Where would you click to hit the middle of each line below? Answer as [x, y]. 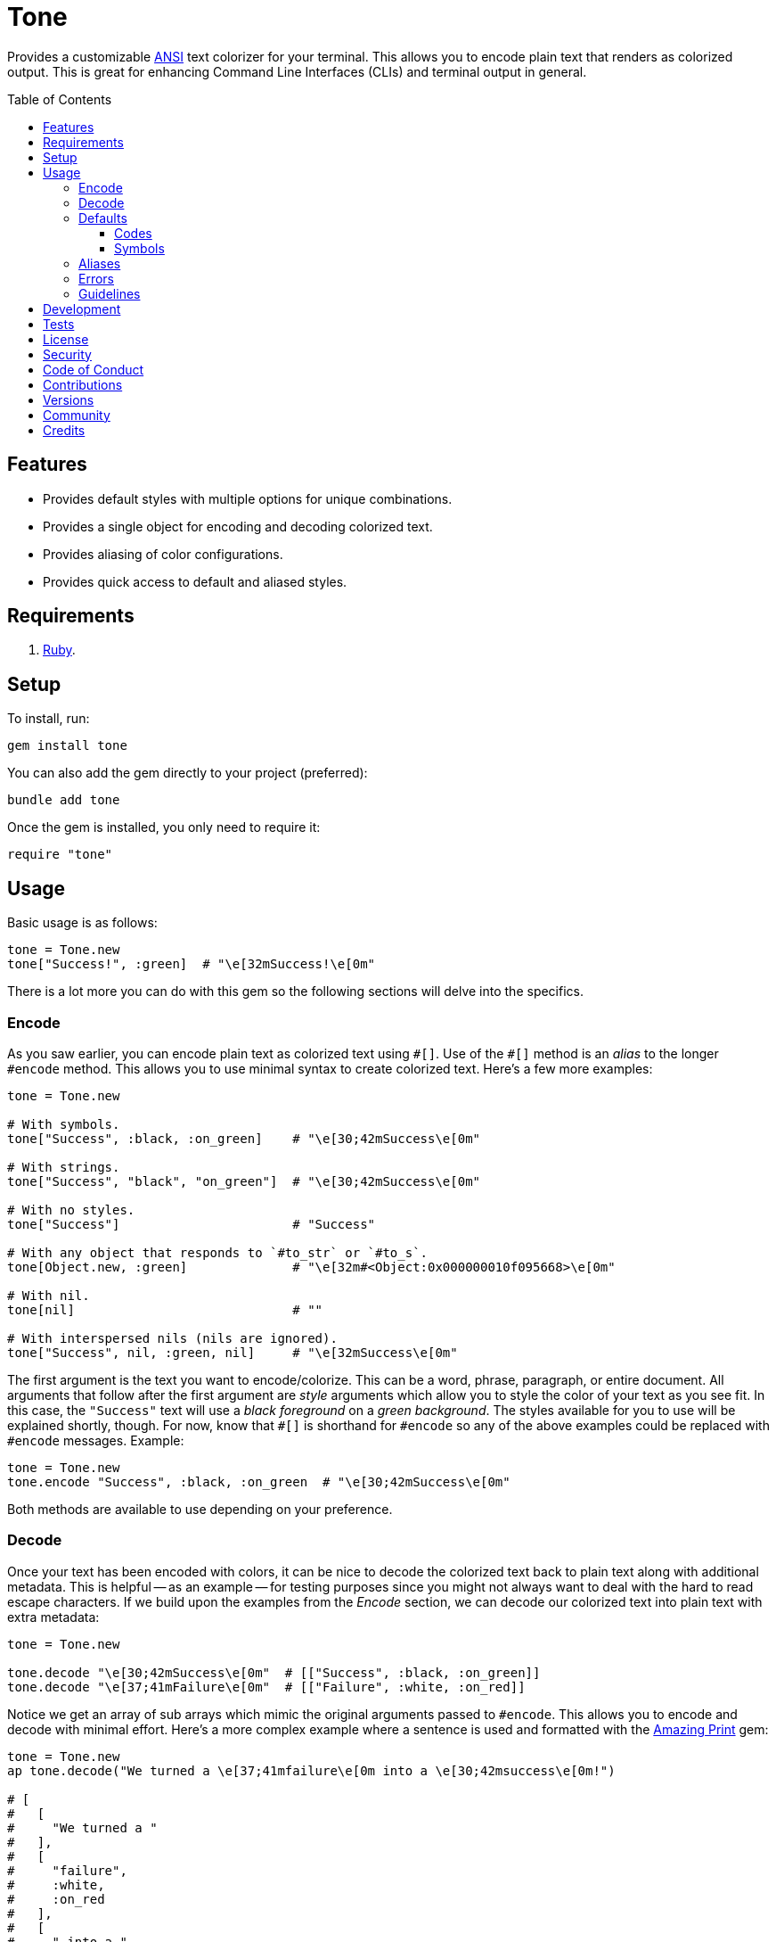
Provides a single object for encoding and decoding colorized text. [238, 526]
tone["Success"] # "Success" [192, 1224]
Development [82, 309]
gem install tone [67, 746]
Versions [69, 399]
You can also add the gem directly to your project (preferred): [188, 773]
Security [67, 354]
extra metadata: [53, 1617]
